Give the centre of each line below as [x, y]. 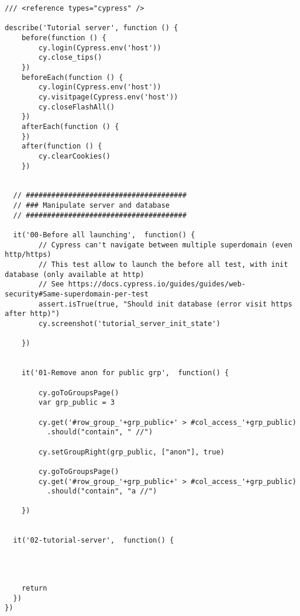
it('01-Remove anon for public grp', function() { [125, 373]
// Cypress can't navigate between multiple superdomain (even [165, 245]
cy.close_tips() [70, 58]
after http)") [32, 314]
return [34, 588]
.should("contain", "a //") [102, 491]
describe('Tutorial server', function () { [92, 28]
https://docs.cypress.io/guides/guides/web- [157, 284]
